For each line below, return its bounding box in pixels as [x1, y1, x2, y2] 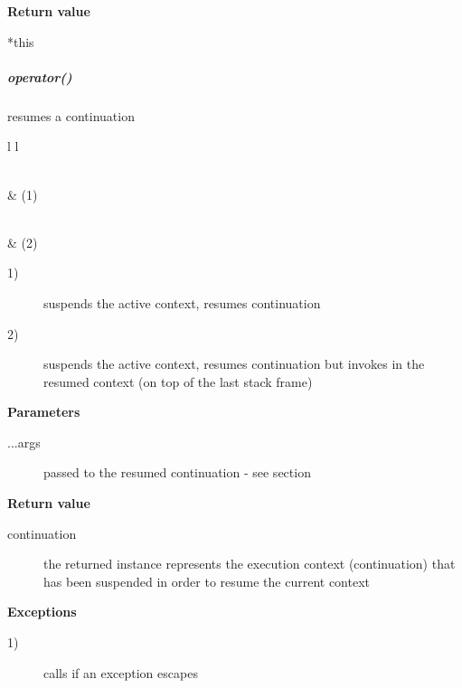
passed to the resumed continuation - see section [43, 463, 311, 482]
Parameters [7, 402, 80, 421]
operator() [7, 67, 72, 86]
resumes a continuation [7, 106, 135, 125]
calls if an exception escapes [43, 663, 198, 682]
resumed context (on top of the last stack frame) [43, 372, 313, 391]
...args [7, 432, 41, 451]
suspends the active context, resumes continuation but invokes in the [43, 354, 425, 373]
